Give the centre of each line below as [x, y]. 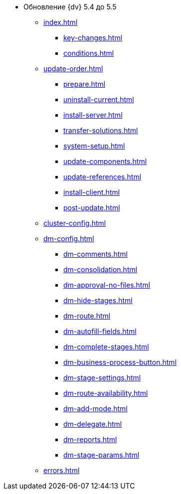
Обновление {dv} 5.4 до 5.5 [70, 7]
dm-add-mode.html [95, 409]
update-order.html [73, 69]
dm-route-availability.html [106, 393]
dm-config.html [69, 239]
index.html [61, 22]
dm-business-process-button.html [120, 362]
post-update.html [92, 208]
